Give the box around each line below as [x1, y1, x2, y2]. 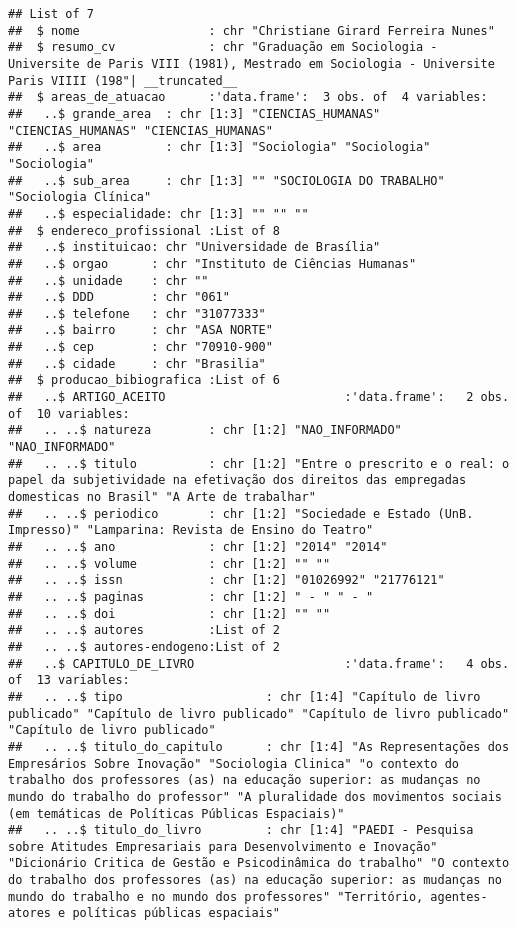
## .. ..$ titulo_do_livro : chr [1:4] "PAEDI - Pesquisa [8, 823, 474, 838]
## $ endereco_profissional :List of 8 [8, 223, 281, 238]
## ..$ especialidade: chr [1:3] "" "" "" [8, 206, 309, 221]
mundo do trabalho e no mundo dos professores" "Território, [8, 889, 424, 904]
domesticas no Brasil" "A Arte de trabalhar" [8, 490, 316, 505]
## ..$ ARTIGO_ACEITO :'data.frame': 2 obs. [8, 390, 510, 405]
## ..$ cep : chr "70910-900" [8, 340, 273, 355]
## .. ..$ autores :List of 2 [8, 623, 281, 638]
